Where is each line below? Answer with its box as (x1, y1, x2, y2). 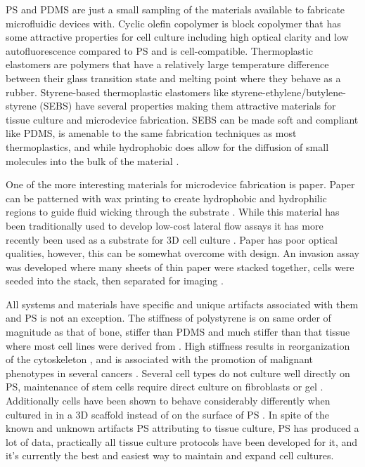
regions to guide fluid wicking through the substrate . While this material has (6, 204, 340, 219)
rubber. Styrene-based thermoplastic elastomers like (6, 84, 229, 99)
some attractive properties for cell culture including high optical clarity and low (6, 29, 349, 44)
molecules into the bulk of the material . (6, 153, 179, 168)
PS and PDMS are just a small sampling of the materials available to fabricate (6, 2, 345, 16)
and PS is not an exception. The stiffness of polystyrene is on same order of (6, 310, 331, 325)
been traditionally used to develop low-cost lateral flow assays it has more (6, 218, 324, 232)
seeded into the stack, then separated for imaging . (6, 273, 224, 288)
